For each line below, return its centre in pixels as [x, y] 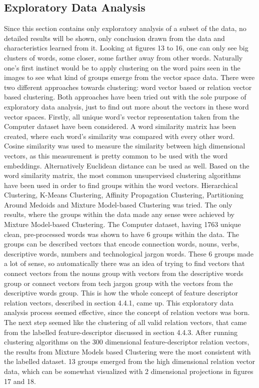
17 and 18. [20, 381]
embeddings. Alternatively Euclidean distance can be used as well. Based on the [127, 165]
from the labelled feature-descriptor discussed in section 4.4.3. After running [121, 332]
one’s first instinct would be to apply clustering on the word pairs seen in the [122, 67]
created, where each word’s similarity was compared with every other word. [119, 136]
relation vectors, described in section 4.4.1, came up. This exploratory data [119, 302]
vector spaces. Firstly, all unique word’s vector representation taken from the [122, 116]
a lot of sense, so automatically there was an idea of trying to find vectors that [124, 263]
